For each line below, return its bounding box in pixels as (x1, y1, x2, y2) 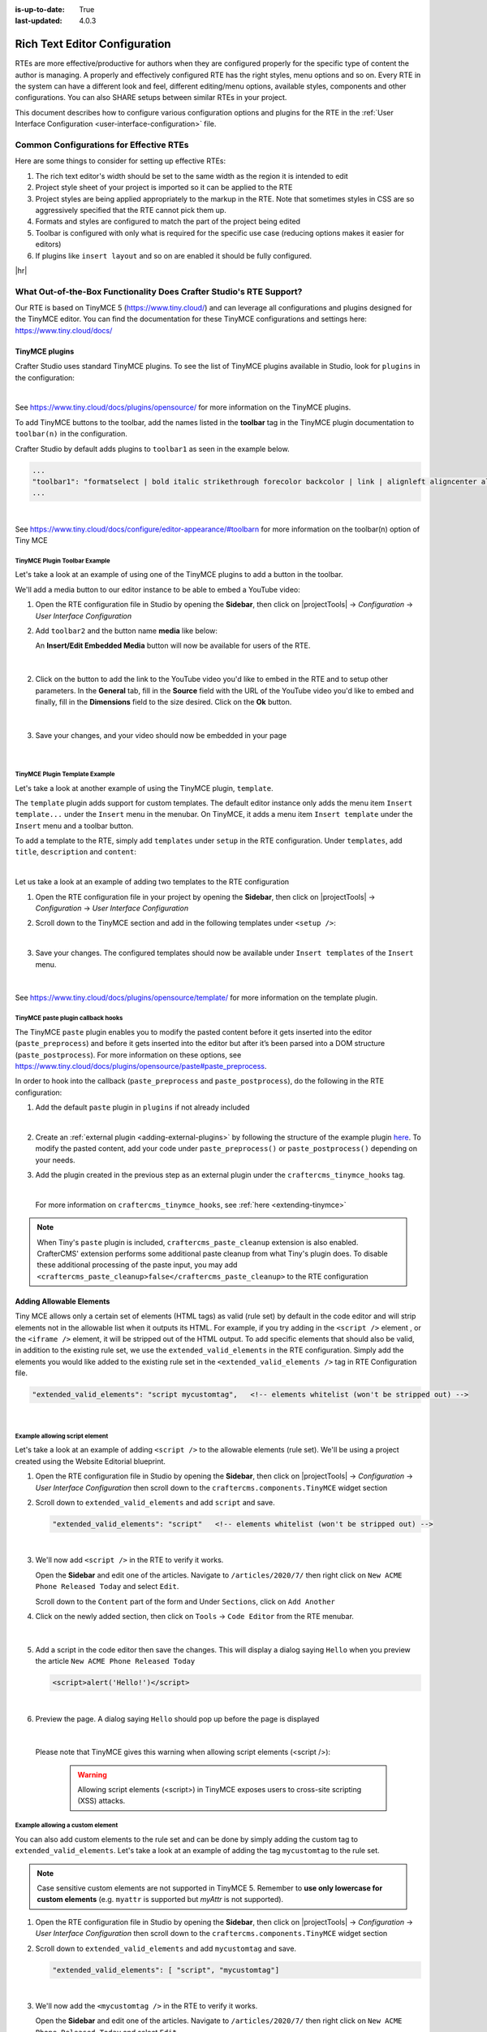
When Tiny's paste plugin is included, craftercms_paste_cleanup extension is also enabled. (37, 1237, 359, 1247)
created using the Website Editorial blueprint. (15, 1456, 166, 1466)
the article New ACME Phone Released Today (35, 1656, 196, 1666)
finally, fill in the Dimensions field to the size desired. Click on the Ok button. (35, 697, 292, 706)
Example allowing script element (15, 1431, 109, 1440)
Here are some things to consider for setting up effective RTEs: (15, 156, 226, 166)
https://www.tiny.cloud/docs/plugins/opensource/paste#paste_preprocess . (15, 1061, 267, 1070)
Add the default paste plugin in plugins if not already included (35, 1102, 250, 1113)
